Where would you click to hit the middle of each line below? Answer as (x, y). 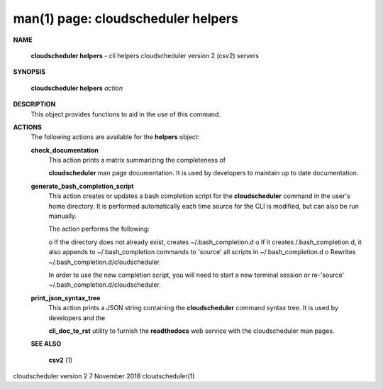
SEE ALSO (46, 344)
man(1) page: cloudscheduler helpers (126, 18)
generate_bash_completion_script (82, 186)
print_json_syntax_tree (66, 297)
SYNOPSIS (29, 72)
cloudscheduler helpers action (77, 88)
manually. (63, 216)
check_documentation (65, 150)
